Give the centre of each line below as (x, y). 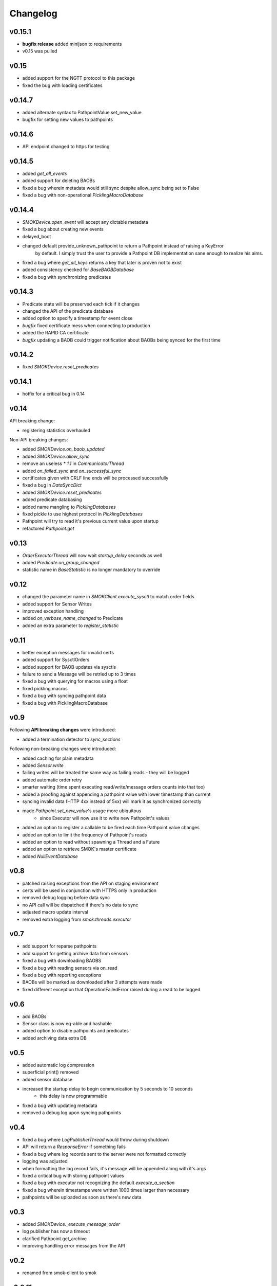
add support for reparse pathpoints (60, 946)
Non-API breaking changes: (39, 440)
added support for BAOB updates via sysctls (69, 667)
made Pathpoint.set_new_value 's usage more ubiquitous (82, 811)
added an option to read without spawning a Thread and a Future (91, 842)
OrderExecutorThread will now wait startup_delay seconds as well (92, 555)
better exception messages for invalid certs (68, 652)
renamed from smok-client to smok (60, 1273)
